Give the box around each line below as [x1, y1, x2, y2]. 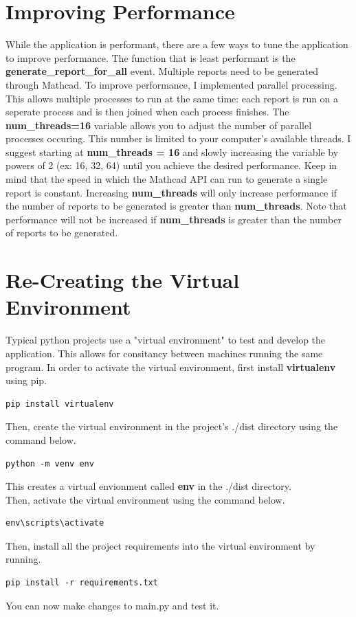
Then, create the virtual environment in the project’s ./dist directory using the [5, 419, 338, 434]
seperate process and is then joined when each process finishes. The [5, 104, 289, 119]
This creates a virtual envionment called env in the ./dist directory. [5, 479, 291, 493]
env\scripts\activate [5, 518, 104, 528]
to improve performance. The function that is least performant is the [5, 50, 296, 65]
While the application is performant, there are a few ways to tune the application [5, 37, 348, 52]
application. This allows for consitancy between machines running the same [5, 346, 323, 360]
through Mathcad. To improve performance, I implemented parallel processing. [5, 77, 337, 91]
